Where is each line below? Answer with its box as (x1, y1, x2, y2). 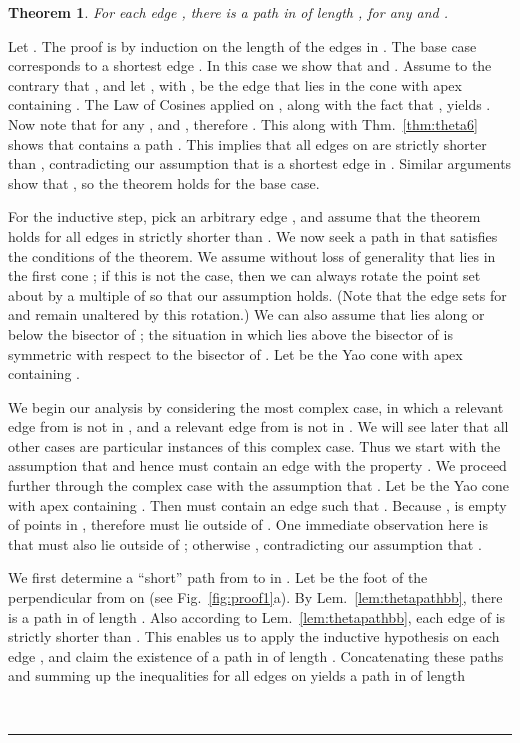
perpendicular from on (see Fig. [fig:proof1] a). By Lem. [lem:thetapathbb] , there (8, 587, 503, 608)
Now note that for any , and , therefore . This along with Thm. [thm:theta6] (8, 113, 479, 134)
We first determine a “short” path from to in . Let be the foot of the (8, 567, 428, 588)
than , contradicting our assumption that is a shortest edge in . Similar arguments (8, 153, 512, 174)
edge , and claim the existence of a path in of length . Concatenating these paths (8, 645, 504, 666)
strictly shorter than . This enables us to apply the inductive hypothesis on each (8, 626, 500, 647)
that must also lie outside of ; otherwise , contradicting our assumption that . (8, 533, 482, 554)
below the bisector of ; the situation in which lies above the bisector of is (8, 323, 453, 344)
